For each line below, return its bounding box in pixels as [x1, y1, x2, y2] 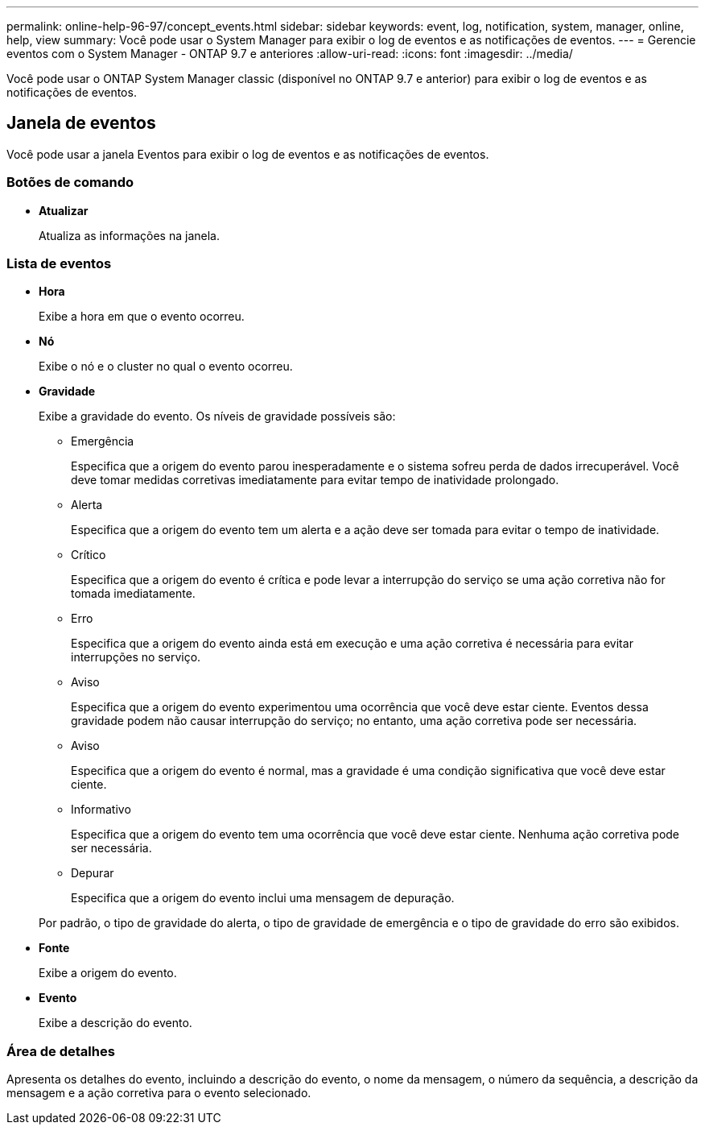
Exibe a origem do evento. [39, 966, 177, 980]
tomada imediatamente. [71, 586, 196, 601]
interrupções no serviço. [71, 650, 201, 665]
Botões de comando [6, 174, 134, 191]
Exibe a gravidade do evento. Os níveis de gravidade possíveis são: [39, 409, 396, 424]
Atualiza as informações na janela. [39, 228, 220, 242]
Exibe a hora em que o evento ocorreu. [39, 309, 245, 324]
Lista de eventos [6, 255, 112, 271]
